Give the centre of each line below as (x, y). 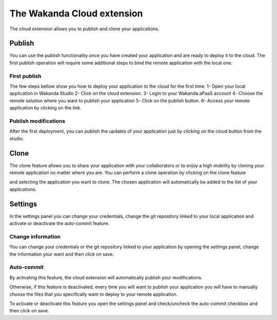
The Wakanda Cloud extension (76, 13)
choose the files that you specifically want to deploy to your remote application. (94, 294)
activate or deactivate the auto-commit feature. (60, 223)
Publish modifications (37, 121)
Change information (35, 236)
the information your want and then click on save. (62, 254)
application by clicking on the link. (45, 108)
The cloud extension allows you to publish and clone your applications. (84, 29)
